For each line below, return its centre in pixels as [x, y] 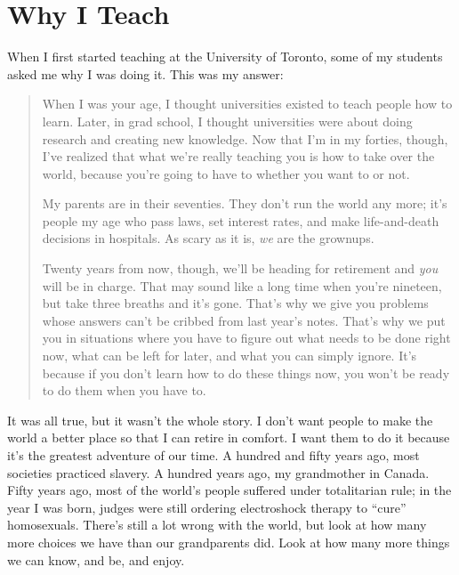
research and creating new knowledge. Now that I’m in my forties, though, [245, 138]
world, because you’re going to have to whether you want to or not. [226, 173]
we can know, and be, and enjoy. [96, 559]
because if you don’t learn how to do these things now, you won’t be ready [246, 373]
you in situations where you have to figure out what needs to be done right [246, 338]
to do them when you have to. [124, 390]
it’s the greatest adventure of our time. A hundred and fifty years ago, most [213, 455]
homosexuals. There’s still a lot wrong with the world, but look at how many [217, 525]
